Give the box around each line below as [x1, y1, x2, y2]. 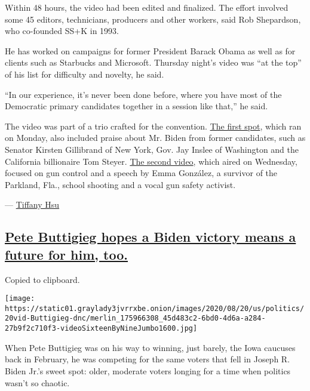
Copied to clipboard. [5, 273, 80, 285]
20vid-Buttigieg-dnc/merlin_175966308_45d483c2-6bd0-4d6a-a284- [5, 314, 266, 323]
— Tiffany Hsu [5, 198, 60, 211]
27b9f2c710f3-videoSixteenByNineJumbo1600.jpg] [5, 324, 198, 333]
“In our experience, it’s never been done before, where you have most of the [5, 88, 282, 100]
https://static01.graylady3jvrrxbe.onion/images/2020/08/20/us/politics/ [5, 304, 305, 313]
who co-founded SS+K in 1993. [5, 24, 119, 37]
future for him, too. [5, 245, 128, 263]
